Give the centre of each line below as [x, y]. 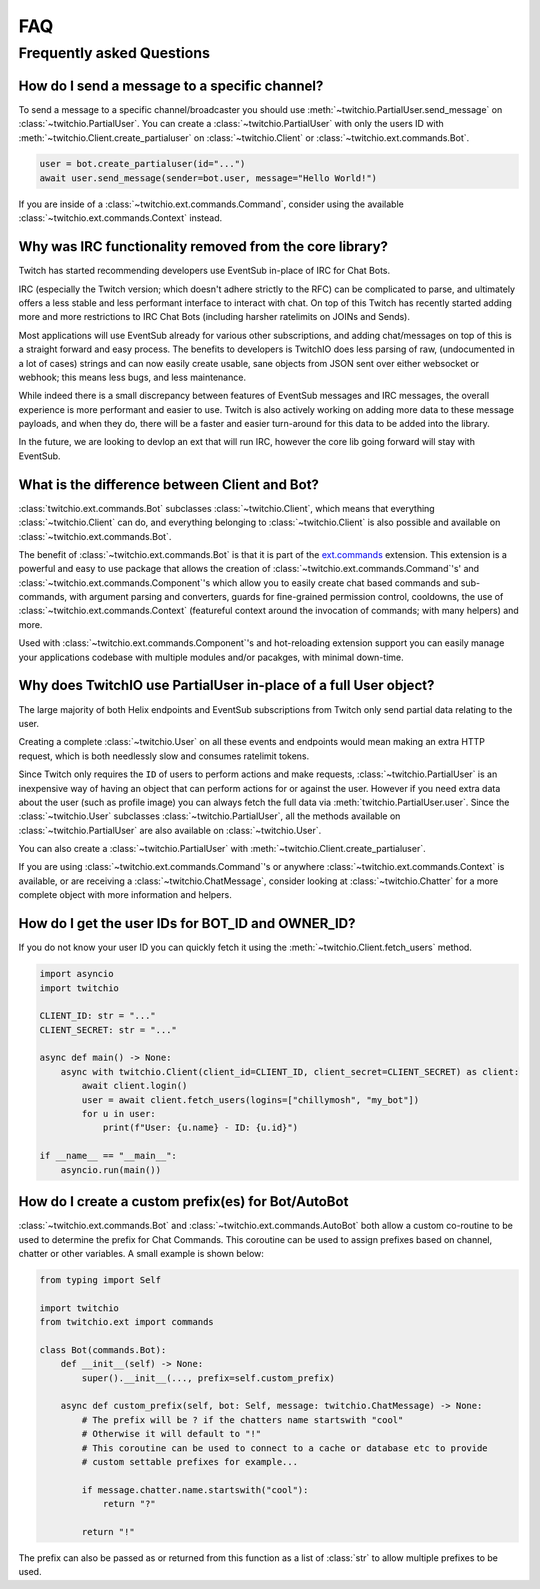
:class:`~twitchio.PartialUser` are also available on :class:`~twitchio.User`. [170, 830]
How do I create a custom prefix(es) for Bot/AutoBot [183, 1201]
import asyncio [76, 974]
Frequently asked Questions [114, 53]
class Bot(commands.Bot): [103, 1349]
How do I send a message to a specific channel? [171, 85]
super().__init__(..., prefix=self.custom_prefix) [208, 1378]
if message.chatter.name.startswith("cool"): [195, 1489]
